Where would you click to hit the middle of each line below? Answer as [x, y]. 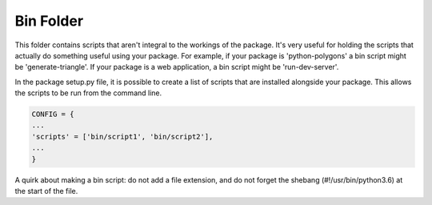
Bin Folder [49, 21]
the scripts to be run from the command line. [88, 93]
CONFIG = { [53, 115]
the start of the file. [46, 191]
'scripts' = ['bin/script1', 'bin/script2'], [122, 137]
